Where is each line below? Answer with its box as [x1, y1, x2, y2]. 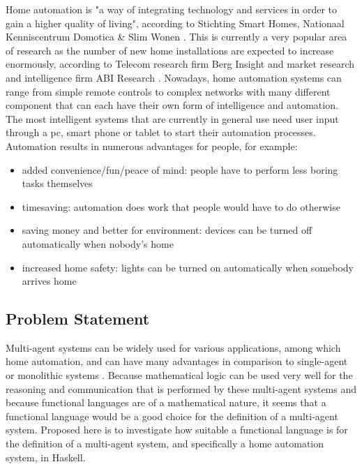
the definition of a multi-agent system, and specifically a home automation [6, 436, 324, 451]
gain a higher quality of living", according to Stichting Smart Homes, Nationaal [6, 15, 345, 30]
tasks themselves [22, 176, 93, 191]
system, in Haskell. [6, 449, 86, 464]
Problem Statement [6, 308, 150, 329]
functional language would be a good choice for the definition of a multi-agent [6, 408, 338, 423]
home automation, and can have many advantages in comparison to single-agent [6, 354, 348, 368]
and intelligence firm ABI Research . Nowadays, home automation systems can [6, 70, 342, 84]
